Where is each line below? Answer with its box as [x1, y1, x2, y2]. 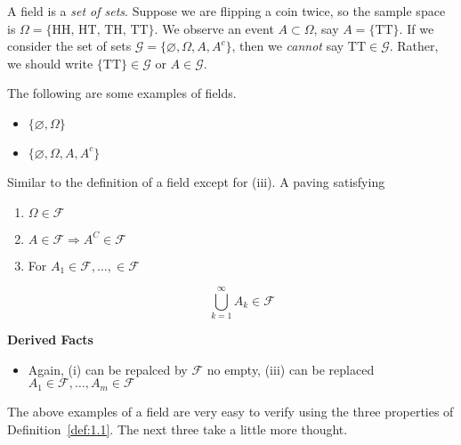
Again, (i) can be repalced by [28, 360, 188, 378]
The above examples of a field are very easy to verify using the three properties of [7, 401, 454, 420]
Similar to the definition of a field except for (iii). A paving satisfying [7, 172, 385, 190]
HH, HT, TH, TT [52, 23, 149, 36]
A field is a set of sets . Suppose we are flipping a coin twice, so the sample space [7, 2, 446, 20]
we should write [7, 53, 93, 72]
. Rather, [389, 36, 439, 55]
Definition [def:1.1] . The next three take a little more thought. [7, 419, 348, 438]
